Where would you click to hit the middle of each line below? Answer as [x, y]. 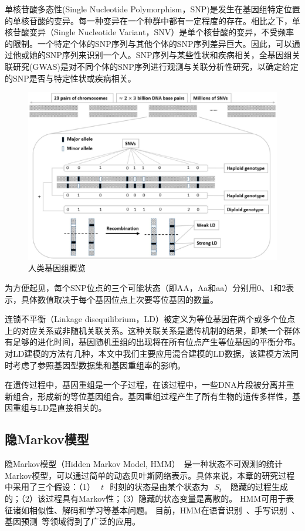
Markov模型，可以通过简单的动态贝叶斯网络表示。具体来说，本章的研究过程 [150, 475]
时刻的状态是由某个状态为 [159, 487]
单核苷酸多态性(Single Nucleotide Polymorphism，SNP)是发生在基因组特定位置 [152, 9]
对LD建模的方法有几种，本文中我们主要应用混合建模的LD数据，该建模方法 [148, 354]
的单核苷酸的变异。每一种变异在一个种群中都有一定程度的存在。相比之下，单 [152, 20]
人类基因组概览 [57, 268]
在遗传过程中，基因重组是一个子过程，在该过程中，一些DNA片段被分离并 [145, 385]
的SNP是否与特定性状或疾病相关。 [70, 78]
